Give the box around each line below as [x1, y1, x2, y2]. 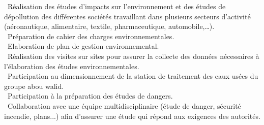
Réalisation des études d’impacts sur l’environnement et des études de [7, 1, 226, 11]
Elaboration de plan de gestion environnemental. [7, 41, 159, 51]
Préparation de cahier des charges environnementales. [7, 30, 174, 41]
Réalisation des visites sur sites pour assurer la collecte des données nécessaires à [7, 50, 259, 61]
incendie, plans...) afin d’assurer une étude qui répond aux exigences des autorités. [4, 110, 260, 121]
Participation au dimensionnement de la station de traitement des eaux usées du [7, 71, 258, 81]
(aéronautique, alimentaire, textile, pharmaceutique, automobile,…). [4, 21, 215, 32]
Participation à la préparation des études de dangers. [7, 90, 173, 101]
